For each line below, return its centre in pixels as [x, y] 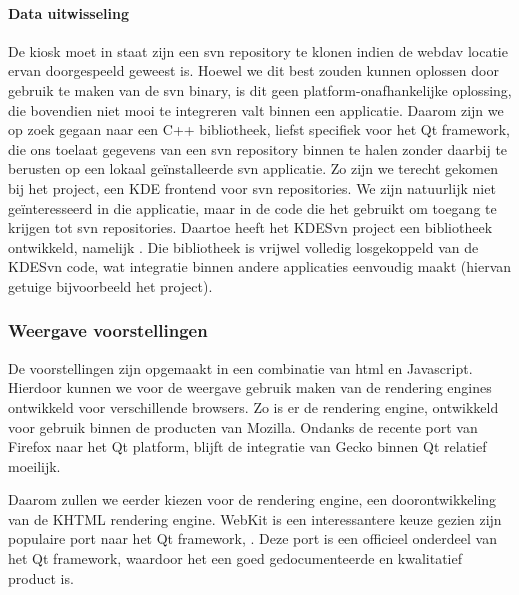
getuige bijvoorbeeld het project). [110, 285]
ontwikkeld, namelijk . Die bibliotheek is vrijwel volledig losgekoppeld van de [243, 246]
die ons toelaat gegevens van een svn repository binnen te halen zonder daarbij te [258, 148]
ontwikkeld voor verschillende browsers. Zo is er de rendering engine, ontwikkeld [253, 406]
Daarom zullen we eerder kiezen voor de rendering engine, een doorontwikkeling [252, 499]
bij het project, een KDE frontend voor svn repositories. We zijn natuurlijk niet [252, 187]
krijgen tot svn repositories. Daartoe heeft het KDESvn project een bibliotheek [250, 227]
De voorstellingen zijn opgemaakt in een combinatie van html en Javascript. [240, 367]
